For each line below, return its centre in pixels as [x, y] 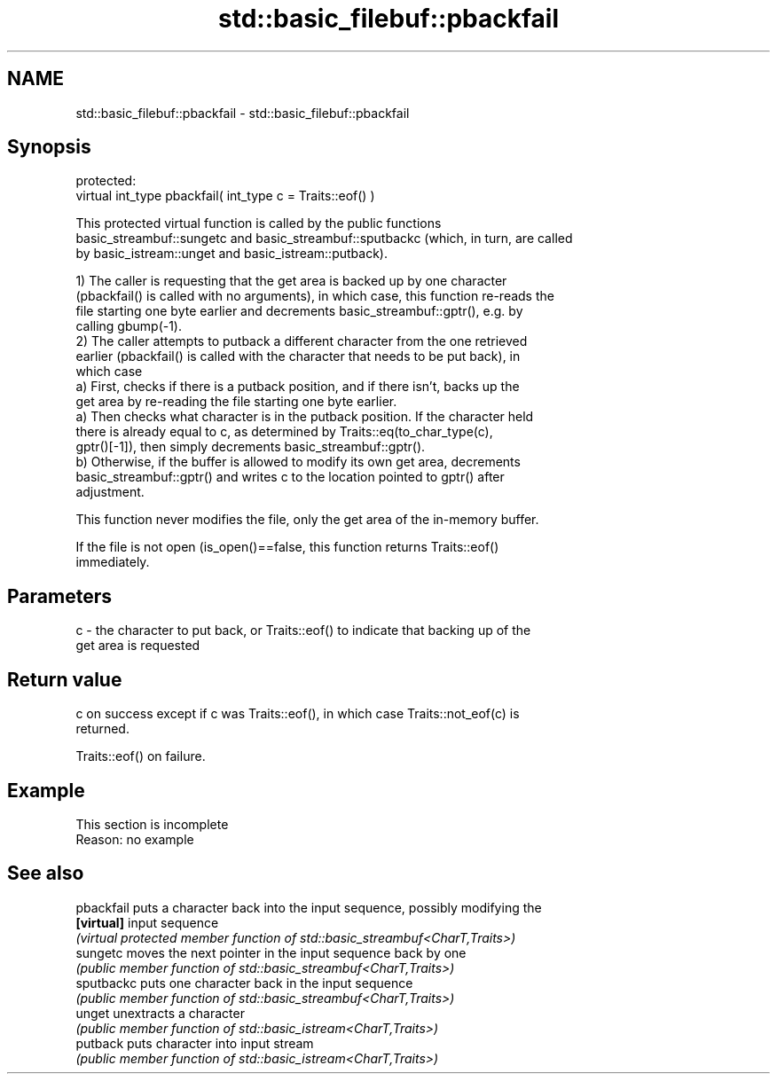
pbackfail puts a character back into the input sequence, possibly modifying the [309, 907]
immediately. [113, 562]
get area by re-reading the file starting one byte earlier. [236, 402]
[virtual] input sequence [147, 922]
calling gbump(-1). [129, 326]
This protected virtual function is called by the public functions [259, 223]
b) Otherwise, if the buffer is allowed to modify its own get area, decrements [298, 462]
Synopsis [49, 147]
